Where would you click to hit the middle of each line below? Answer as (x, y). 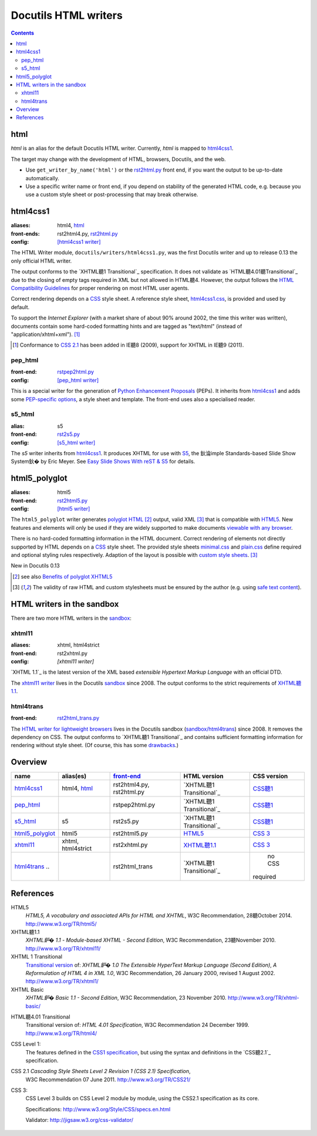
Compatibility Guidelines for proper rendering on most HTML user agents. (100, 288)
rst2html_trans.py (78, 718)
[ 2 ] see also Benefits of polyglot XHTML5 (63, 576)
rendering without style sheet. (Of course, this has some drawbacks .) (95, 745)
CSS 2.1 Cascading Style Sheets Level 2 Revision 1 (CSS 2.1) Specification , (101, 1071)
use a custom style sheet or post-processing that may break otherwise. (112, 194)
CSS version (270, 777)
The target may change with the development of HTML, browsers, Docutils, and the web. (118, 159)
